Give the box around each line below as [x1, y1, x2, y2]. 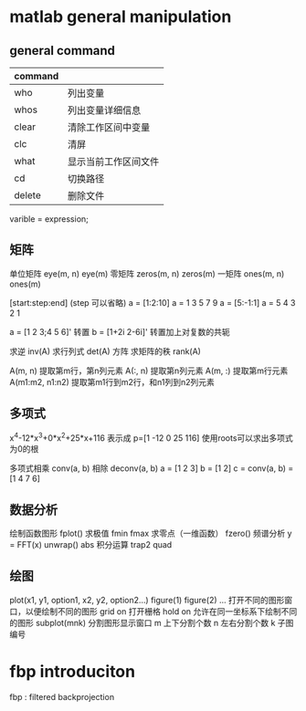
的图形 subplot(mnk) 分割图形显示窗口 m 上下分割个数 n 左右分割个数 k [9, 617, 276, 628]
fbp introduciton [9, 662, 135, 682]
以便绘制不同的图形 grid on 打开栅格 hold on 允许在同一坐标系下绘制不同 [25, 605, 298, 617]
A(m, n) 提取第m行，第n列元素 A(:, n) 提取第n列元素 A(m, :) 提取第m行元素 [9, 365, 289, 376]
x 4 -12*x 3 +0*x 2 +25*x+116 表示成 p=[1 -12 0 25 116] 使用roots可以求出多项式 [9, 431, 294, 444]
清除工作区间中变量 [67, 121, 151, 133]
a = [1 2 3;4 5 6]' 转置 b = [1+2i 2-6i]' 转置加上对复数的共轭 [9, 326, 230, 337]
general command [9, 43, 116, 58]
